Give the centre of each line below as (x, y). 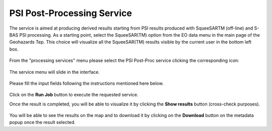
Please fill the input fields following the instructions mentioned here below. (86, 83)
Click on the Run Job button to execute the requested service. (74, 95)
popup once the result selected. (42, 122)
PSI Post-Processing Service (71, 13)
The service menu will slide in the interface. (55, 72)
